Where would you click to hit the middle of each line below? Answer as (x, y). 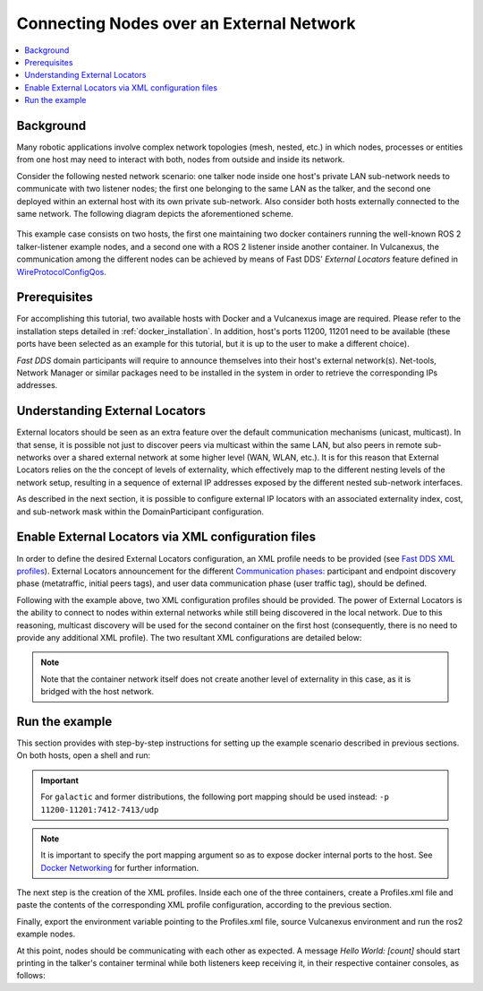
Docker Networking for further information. (120, 867)
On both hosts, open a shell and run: (84, 755)
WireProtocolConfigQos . (61, 271)
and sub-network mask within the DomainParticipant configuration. (140, 512)
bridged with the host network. (97, 692)
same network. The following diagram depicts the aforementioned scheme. (155, 213)
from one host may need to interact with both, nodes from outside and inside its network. (181, 159)
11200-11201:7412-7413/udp (100, 810)
